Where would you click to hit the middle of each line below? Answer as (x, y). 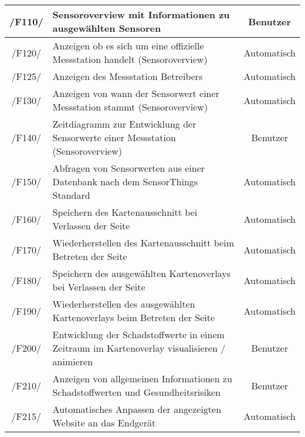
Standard (71, 195)
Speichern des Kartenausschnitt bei (125, 212)
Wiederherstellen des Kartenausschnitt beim (143, 243)
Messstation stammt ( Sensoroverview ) (130, 107)
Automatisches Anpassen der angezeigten (137, 409)
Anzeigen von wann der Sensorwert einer (136, 93)
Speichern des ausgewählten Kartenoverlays (142, 273)
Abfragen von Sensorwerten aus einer (129, 168)
